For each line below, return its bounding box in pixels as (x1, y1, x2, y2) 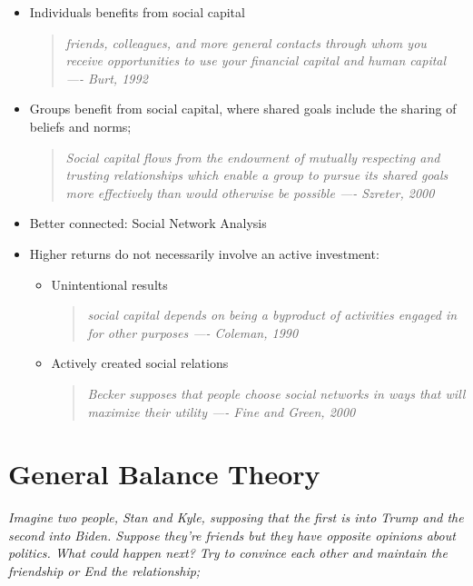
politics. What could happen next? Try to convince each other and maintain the (8, 543, 448, 562)
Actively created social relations (51, 353, 229, 372)
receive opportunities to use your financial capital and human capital (65, 51, 447, 70)
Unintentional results (51, 274, 168, 293)
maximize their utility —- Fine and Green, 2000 (87, 402, 356, 421)
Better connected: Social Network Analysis (29, 214, 267, 233)
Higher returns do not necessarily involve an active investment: (29, 243, 379, 263)
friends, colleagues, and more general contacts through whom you (65, 33, 427, 52)
